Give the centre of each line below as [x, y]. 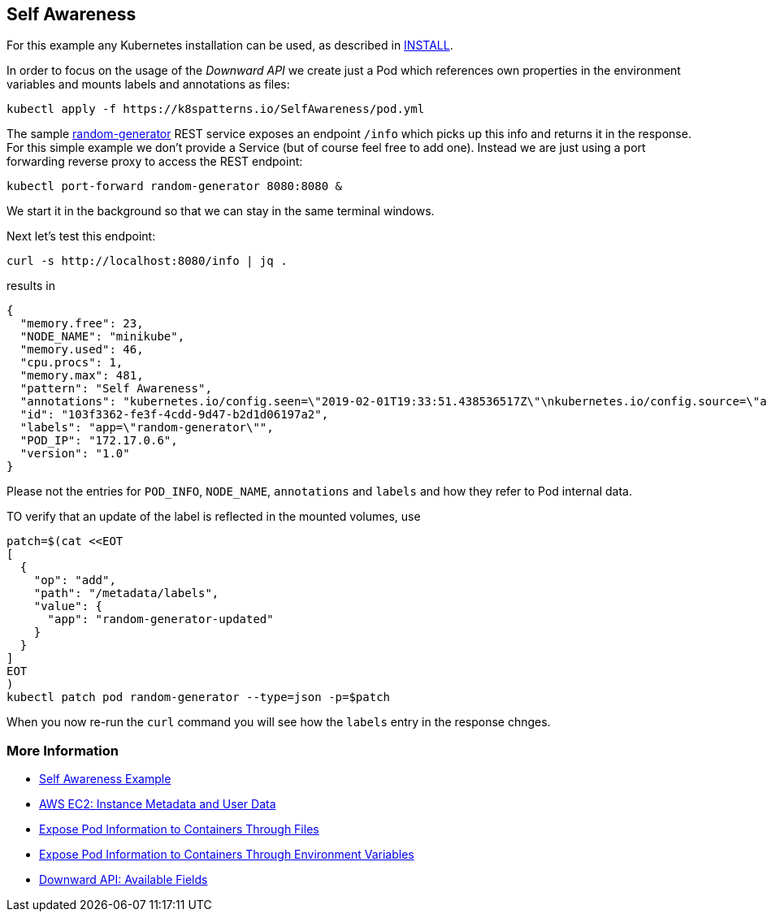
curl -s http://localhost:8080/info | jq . [147, 261]
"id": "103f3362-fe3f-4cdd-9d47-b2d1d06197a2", [174, 415]
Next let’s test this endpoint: [81, 236]
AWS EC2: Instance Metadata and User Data [158, 804]
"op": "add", [75, 580]
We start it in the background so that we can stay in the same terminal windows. [221, 211]
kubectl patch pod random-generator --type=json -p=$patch [199, 697]
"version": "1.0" [75, 454]
